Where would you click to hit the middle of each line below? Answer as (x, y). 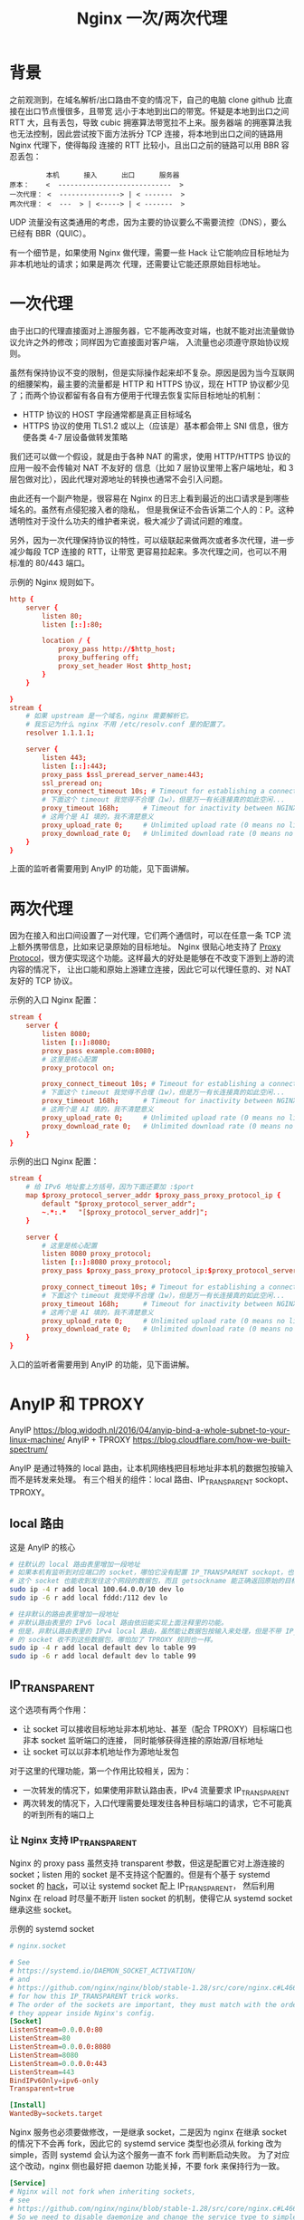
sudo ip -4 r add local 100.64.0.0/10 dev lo (96, 1590)
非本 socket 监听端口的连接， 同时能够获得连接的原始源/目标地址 (143, 1741)
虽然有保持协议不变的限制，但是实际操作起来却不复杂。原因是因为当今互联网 (152, 372)
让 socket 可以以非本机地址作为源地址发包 (100, 1752)
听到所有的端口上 (62, 1815)
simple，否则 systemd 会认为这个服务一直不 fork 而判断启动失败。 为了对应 (150, 2155)
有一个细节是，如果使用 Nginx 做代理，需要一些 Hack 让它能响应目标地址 (146, 252)
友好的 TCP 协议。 (43, 981)
